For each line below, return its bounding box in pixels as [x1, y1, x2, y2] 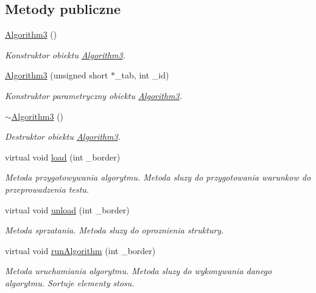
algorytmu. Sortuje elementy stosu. [5, 276, 135, 289]
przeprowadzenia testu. [5, 182, 90, 195]
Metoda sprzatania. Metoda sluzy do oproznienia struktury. [5, 224, 224, 236]
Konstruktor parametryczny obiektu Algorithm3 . [5, 89, 183, 102]
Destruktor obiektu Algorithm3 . [5, 130, 121, 143]
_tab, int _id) [115, 69, 169, 81]
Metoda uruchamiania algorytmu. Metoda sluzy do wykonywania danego [5, 264, 272, 277]
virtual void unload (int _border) [5, 203, 130, 216]
